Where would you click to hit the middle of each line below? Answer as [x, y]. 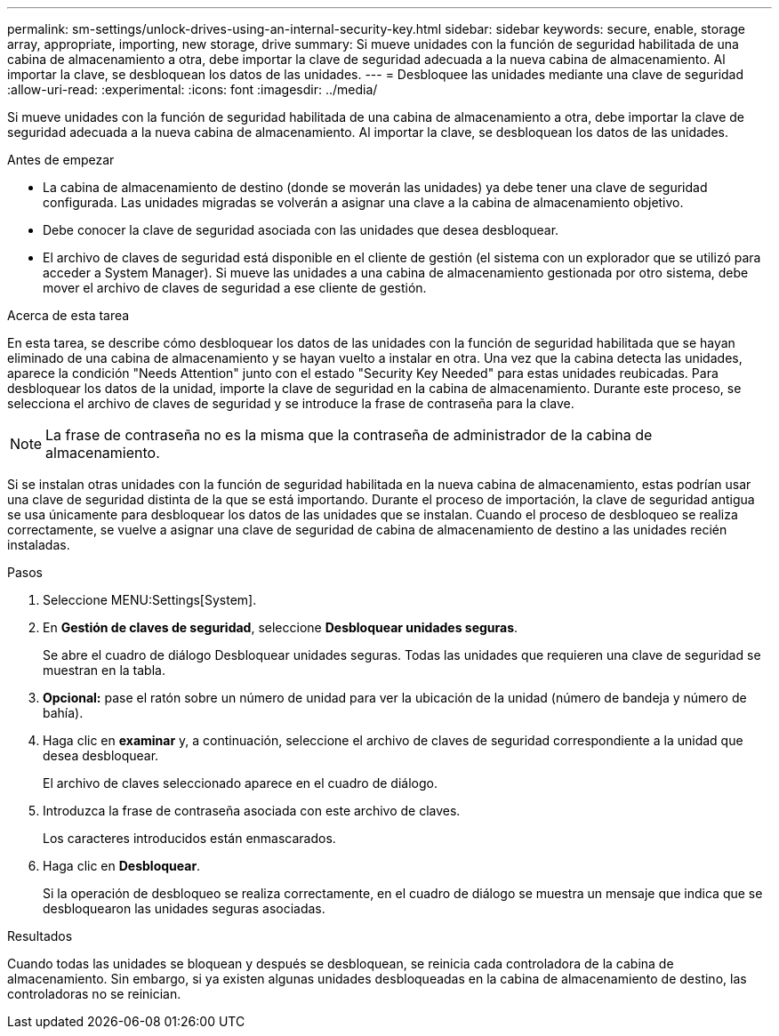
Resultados [40, 936]
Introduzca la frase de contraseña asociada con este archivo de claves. [252, 811]
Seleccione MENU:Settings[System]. [150, 600]
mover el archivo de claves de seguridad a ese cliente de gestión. [235, 288]
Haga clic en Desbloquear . [122, 866]
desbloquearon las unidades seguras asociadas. [184, 908]
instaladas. [39, 545]
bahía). [63, 713]
